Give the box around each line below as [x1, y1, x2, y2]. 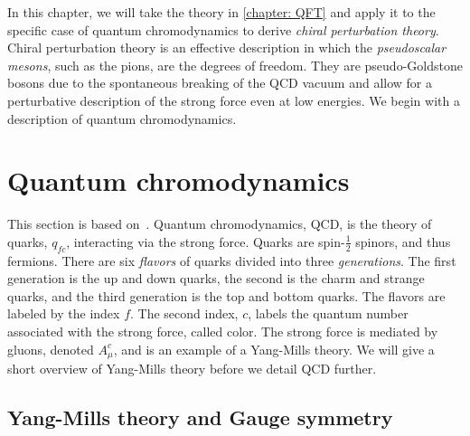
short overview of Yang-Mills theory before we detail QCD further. [7, 359, 377, 378]
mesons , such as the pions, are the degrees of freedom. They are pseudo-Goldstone [7, 55, 463, 74]
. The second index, [130, 304, 239, 323]
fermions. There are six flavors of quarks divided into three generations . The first [7, 251, 456, 270]
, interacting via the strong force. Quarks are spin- [66, 232, 345, 251]
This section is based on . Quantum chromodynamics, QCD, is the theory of [7, 214, 432, 233]
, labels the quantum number [248, 304, 409, 323]
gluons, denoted [7, 339, 94, 358]
